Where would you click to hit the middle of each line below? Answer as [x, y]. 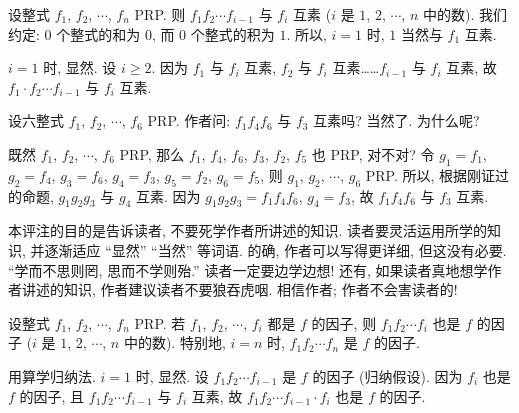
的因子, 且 [52, 395]
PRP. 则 [160, 14]
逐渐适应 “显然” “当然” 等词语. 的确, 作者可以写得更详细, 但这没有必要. [275, 249]
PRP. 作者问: [189, 120]
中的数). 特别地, [174, 342]
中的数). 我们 [464, 14]
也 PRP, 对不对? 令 [373, 153]
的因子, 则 [344, 322]
